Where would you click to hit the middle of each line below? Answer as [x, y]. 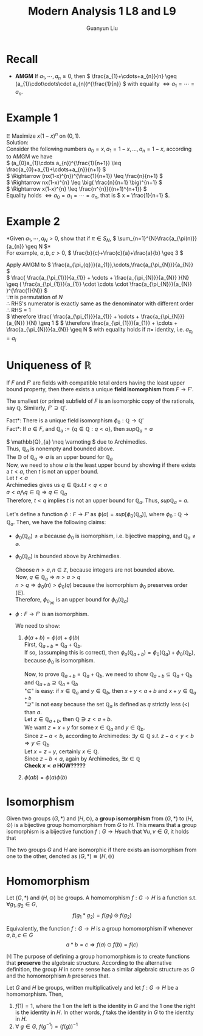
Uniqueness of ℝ [49, 365]
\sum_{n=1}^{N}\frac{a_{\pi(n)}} [157, 238]
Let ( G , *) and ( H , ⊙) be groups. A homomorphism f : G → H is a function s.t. [101, 898]
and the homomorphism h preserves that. [58, 976]
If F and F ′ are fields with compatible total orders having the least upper [96, 383]
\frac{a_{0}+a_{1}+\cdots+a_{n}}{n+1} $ [56, 169]
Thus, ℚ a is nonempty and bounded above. [60, 449]
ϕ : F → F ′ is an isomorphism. [52, 614]
